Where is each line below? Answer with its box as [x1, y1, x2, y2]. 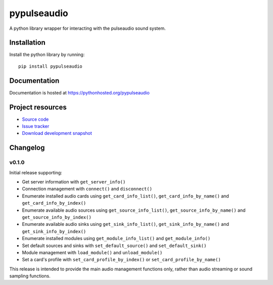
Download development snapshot [22, 130, 92, 136]
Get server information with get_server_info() [22, 178, 126, 184]
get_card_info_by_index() [22, 200, 86, 206]
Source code [22, 116, 49, 122]
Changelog [9, 144, 45, 152]
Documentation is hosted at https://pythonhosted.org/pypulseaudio [9, 89, 150, 96]
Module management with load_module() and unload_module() [22, 249, 163, 255]
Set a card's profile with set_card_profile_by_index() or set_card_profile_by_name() [22, 257, 221, 263]
